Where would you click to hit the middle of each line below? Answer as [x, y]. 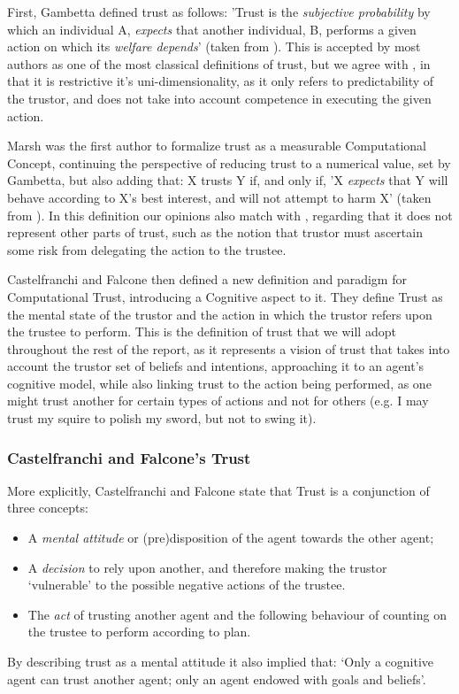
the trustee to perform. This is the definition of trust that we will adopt [202, 332]
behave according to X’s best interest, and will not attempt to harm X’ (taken [219, 197]
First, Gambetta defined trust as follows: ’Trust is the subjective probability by [219, 12]
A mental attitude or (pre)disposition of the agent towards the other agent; [231, 538]
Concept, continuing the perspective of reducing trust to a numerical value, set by [229, 162]
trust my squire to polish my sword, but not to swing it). [162, 418]
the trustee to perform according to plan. [139, 632]
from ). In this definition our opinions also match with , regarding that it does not [230, 215]
